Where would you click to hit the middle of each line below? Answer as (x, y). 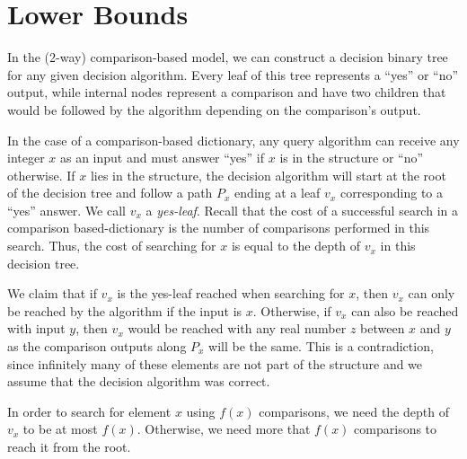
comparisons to (396, 429)
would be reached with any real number (237, 328)
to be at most (60, 429)
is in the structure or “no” (352, 158)
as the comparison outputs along (97, 346)
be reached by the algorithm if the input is (125, 310)
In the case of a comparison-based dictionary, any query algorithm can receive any (233, 140)
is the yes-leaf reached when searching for (231, 293)
